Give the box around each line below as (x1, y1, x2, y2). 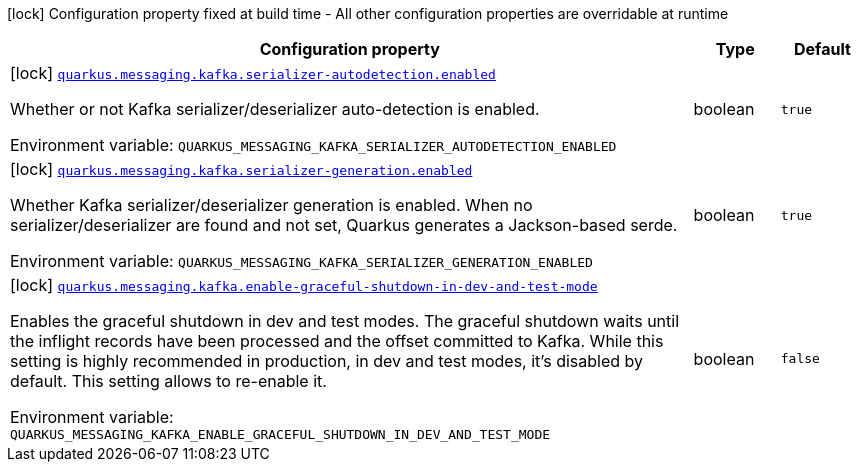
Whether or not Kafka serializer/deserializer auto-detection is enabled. (10, 99, 540, 119)
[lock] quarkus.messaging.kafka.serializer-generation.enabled (10, 159, 473, 179)
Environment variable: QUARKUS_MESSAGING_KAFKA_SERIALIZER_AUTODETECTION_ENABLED (10, 135, 617, 155)
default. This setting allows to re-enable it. (10, 371, 327, 391)
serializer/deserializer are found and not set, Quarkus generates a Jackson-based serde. (10, 215, 678, 235)
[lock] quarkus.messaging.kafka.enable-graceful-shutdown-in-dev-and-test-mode (10, 275, 598, 295)
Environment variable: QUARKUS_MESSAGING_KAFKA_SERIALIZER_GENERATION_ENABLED (10, 251, 593, 271)
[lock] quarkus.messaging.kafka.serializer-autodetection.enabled (10, 63, 496, 83)
